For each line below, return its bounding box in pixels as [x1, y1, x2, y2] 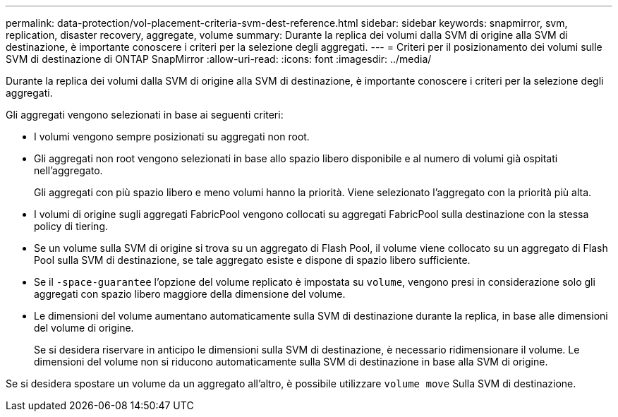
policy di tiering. [34, 220, 108, 232]
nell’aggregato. [34, 164, 103, 176]
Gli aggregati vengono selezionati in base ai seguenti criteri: [6, 109, 284, 121]
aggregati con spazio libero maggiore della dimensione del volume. [34, 288, 346, 300]
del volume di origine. [34, 322, 134, 334]
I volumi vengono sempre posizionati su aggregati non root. [34, 131, 310, 143]
